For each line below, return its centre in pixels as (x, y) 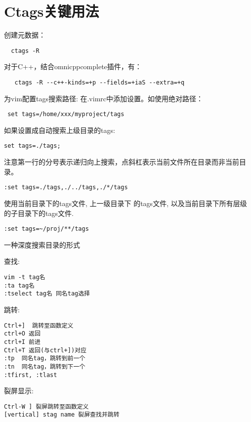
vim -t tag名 (25, 277)
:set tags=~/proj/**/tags (46, 229)
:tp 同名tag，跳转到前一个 (45, 359)
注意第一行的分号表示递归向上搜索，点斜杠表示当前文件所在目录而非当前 (122, 162)
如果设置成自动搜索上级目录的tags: (60, 130)
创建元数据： (25, 35)
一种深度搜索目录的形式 (42, 244)
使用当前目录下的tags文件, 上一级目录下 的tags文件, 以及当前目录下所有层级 (125, 203)
